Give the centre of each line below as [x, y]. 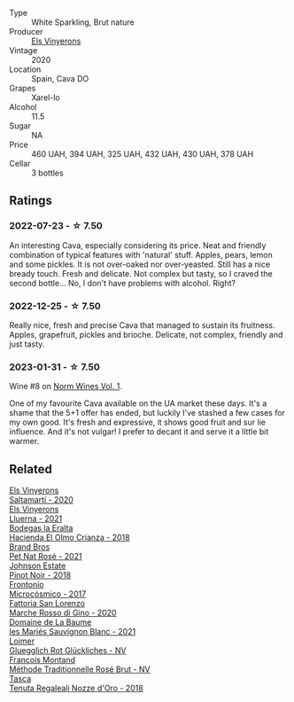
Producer [26, 31]
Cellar [20, 164]
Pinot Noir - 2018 [40, 575]
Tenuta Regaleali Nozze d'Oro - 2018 [76, 688]
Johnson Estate [38, 565]
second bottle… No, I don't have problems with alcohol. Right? [123, 283]
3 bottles [47, 173]
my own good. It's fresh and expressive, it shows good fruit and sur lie [137, 422]
